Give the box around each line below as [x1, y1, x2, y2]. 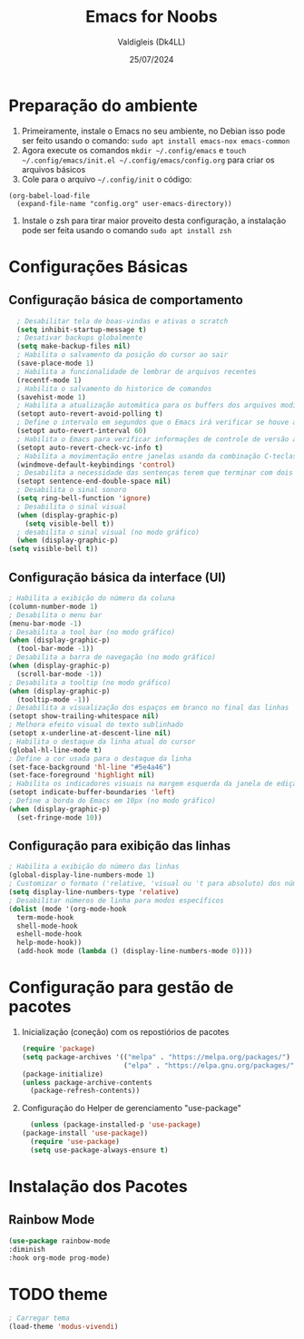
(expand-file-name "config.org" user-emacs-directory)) [16, 199, 232, 208]
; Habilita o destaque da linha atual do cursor [8, 737, 196, 746]
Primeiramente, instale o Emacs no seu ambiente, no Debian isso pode [21, 125, 286, 136]
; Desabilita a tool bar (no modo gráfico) [8, 627, 176, 636]
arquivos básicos [21, 163, 86, 174]
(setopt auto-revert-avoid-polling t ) [16, 409, 164, 418]
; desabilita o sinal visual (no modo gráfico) [16, 527, 201, 537]
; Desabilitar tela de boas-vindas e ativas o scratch [16, 316, 229, 326]
